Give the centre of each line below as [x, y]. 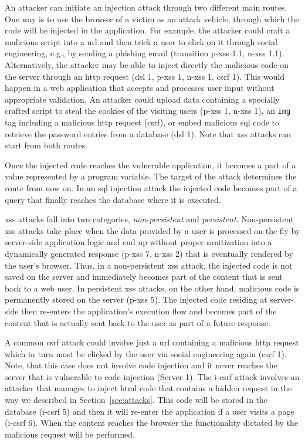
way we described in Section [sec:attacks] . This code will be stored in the [136, 400]
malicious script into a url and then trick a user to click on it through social [141, 41]
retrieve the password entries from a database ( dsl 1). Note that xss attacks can [148, 133]
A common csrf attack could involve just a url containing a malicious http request [152, 342]
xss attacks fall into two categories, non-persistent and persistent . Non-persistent [149, 219]
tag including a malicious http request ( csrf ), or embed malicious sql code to [142, 122]
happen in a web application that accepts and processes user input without [140, 88]
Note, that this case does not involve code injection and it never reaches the [141, 365]
